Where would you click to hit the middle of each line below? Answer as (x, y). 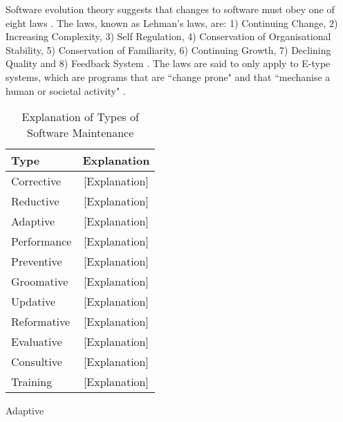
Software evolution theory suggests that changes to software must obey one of (170, 9)
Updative (34, 302)
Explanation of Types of (80, 117)
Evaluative (37, 342)
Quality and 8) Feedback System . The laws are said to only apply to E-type (168, 63)
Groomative (40, 282)
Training (32, 382)
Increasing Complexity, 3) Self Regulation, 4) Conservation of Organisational (168, 36)
